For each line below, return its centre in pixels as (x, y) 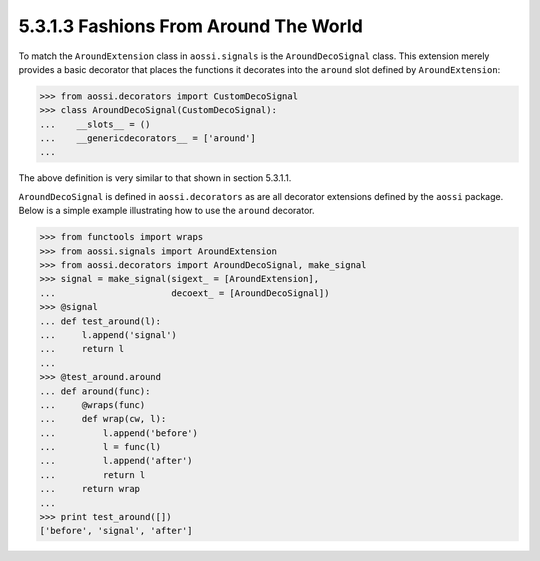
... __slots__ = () (95, 124)
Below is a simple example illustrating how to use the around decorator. (166, 211)
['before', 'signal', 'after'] (116, 531)
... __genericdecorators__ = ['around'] (148, 138)
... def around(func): (95, 391)
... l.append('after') (116, 461)
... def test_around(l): (100, 321)
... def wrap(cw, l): (103, 419)
